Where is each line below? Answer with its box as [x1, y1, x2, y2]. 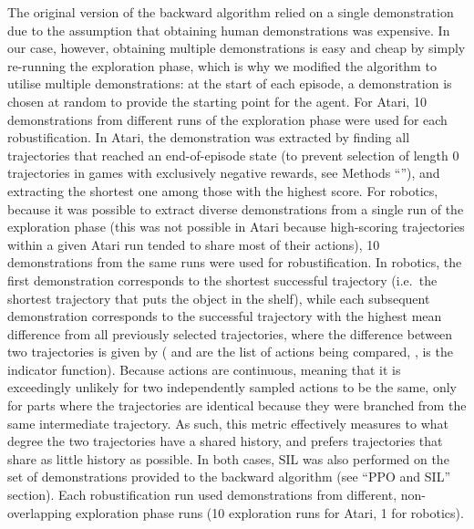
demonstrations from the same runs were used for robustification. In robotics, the [7, 253, 462, 272]
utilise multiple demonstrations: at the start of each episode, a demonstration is [7, 74, 452, 93]
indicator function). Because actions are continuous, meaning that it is [7, 359, 401, 379]
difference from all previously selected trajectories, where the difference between [7, 324, 453, 343]
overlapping [7, 503, 72, 522]
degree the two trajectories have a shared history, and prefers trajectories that [7, 431, 443, 451]
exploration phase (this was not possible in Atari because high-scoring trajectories [7, 217, 465, 236]
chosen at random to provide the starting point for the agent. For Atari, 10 [7, 91, 427, 110]
